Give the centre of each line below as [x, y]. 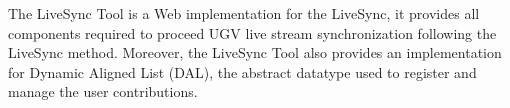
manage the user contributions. [103, 91]
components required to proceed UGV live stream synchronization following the [252, 32]
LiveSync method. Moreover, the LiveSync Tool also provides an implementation [255, 52]
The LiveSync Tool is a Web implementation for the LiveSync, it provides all [244, 13]
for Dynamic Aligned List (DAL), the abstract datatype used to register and [242, 71]
